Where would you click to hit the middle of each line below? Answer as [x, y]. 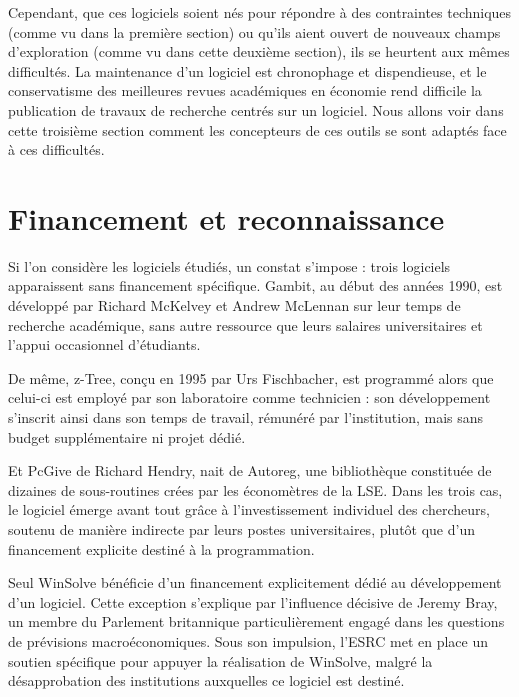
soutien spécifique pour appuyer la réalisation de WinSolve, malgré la [220, 660]
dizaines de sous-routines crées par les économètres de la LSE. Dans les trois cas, [255, 489]
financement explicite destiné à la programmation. [161, 548]
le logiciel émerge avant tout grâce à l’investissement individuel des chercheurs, [249, 509]
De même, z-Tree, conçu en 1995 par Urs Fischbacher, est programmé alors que [251, 377]
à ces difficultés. [56, 149]
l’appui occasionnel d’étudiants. [104, 344]
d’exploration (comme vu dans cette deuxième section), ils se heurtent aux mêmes [259, 51]
